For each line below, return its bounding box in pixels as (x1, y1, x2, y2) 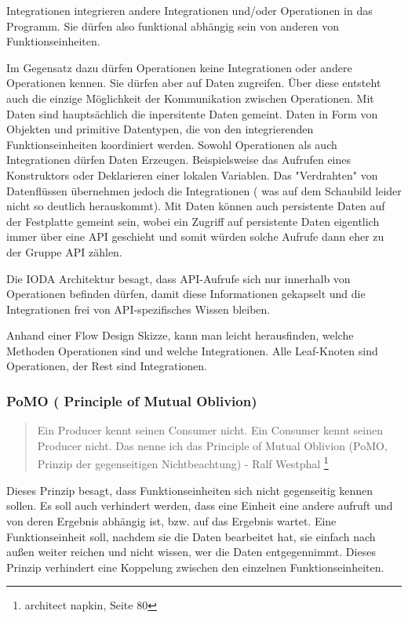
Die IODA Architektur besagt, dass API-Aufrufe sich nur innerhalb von (6, 270, 351, 286)
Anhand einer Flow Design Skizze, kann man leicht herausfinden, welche (6, 327, 354, 344)
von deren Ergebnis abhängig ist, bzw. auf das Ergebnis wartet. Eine (6, 512, 337, 529)
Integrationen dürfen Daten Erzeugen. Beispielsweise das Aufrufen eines (6, 151, 352, 168)
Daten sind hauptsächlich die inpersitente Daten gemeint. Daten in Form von (6, 105, 378, 122)
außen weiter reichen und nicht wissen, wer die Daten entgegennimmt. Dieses (6, 543, 376, 560)
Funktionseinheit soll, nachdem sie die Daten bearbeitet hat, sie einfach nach (6, 528, 376, 544)
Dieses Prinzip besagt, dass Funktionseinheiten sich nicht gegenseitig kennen (6, 482, 373, 498)
